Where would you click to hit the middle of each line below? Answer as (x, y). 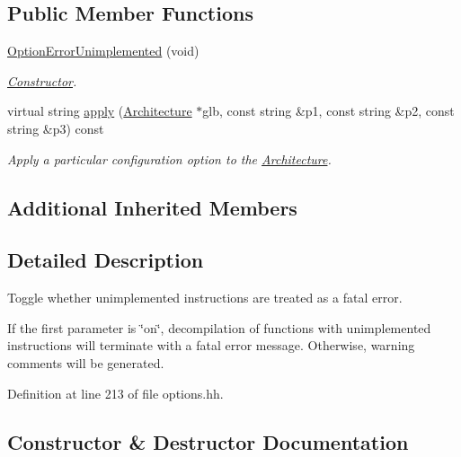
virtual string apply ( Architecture (100, 111)
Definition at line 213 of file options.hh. (115, 393)
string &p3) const (56, 128)
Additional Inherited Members (152, 207)
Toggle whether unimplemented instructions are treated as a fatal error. (205, 298)
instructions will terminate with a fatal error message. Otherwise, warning (211, 345)
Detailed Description (106, 260)
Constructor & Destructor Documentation (208, 441)
